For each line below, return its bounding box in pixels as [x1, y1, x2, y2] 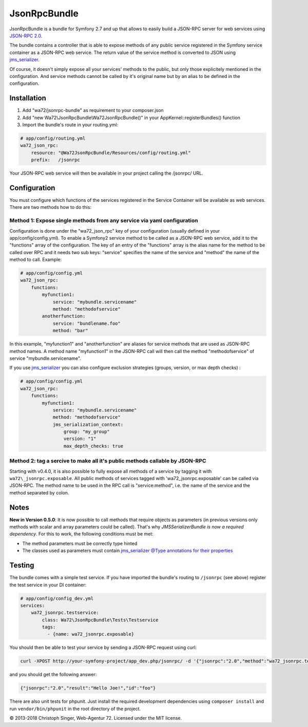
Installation [9, 94, 46, 103]
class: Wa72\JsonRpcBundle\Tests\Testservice [42, 617, 159, 623]
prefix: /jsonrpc [31, 157, 81, 163]
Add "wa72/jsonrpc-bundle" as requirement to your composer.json [22, 107, 164, 113]
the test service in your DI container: [9, 582, 87, 588]
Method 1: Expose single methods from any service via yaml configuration [9, 217, 198, 224]
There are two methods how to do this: [9, 204, 92, 211]
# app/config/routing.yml [20, 135, 86, 141]
